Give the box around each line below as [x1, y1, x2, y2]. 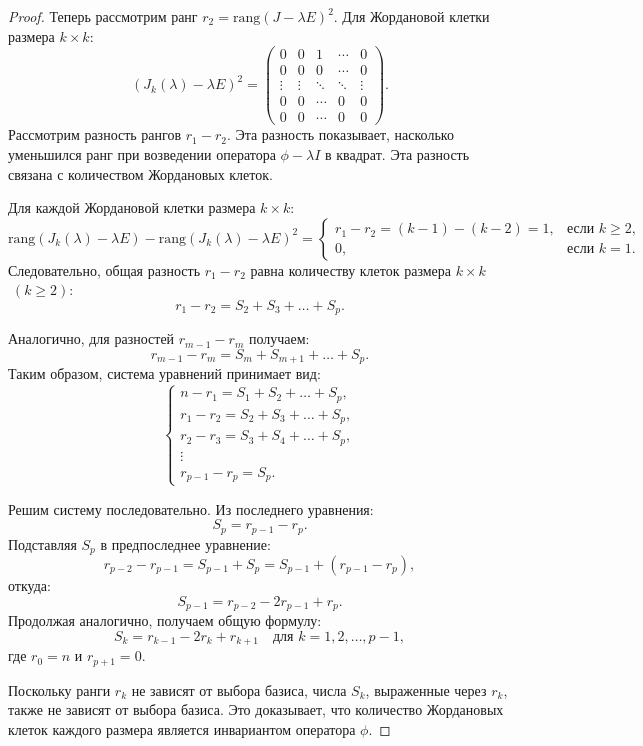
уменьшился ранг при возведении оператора [8, 144, 276, 164]
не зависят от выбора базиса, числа [131, 679, 347, 700]
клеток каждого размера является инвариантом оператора [8, 718, 356, 739]
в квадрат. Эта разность [325, 144, 470, 164]
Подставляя [8, 533, 77, 554]
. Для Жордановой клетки [333, 6, 490, 26]
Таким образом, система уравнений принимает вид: [8, 363, 321, 384]
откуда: [8, 575, 51, 596]
